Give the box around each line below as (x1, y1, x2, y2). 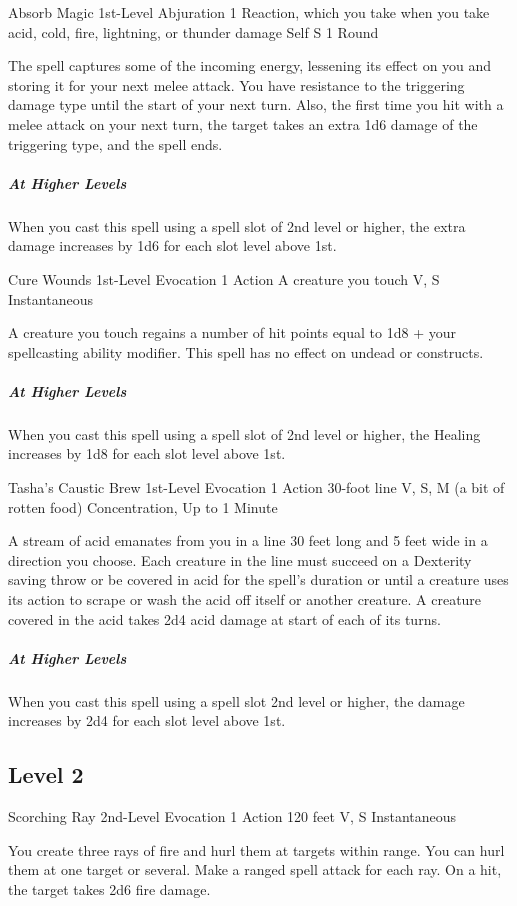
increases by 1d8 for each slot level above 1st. (8, 443, 286, 464)
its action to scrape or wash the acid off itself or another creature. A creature (8, 589, 482, 609)
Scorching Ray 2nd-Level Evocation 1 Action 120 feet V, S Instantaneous (8, 806, 457, 827)
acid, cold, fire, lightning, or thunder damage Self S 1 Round (8, 21, 379, 42)
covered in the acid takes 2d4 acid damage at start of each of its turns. (8, 608, 441, 629)
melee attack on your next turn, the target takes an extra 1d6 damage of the (8, 113, 478, 134)
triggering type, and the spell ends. (8, 133, 223, 154)
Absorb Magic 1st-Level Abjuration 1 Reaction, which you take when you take (8, 2, 490, 22)
